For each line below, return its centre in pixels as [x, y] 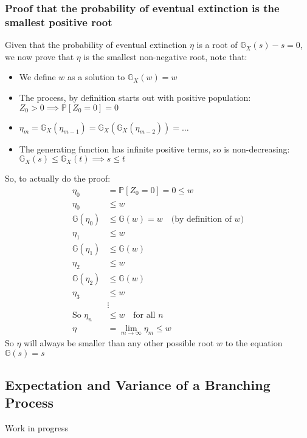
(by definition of [201, 220]
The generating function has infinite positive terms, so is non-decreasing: [154, 149]
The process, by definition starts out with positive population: [135, 97]
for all [144, 315]
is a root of [217, 45]
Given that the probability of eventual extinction [96, 45]
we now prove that [40, 56]
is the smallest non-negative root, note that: [165, 56]
